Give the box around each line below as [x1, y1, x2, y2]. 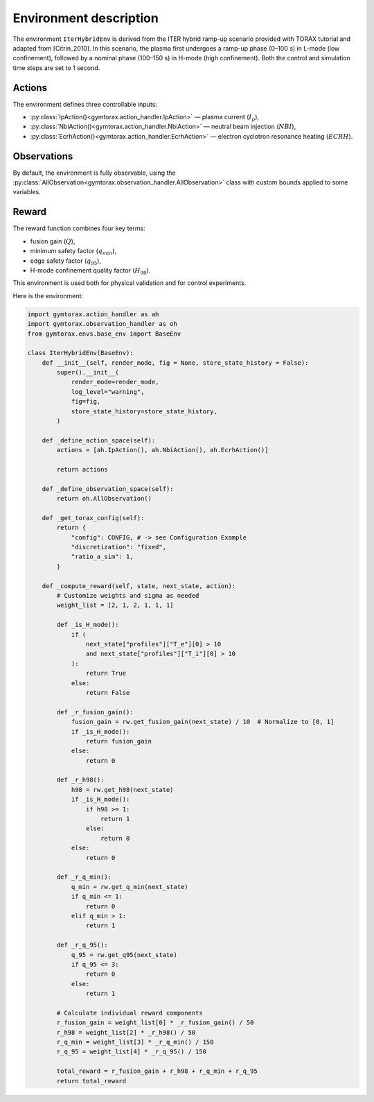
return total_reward [56, 1077, 127, 1085]
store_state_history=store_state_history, [71, 407, 217, 415]
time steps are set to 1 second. [12, 63, 100, 72]
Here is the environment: [12, 291, 83, 300]
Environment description [12, 10, 159, 26]
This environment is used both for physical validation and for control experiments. [12, 279, 247, 287]
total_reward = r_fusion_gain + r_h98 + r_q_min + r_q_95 [56, 1067, 258, 1075]
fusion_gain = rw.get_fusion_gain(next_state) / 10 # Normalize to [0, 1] [71, 718, 335, 726]
